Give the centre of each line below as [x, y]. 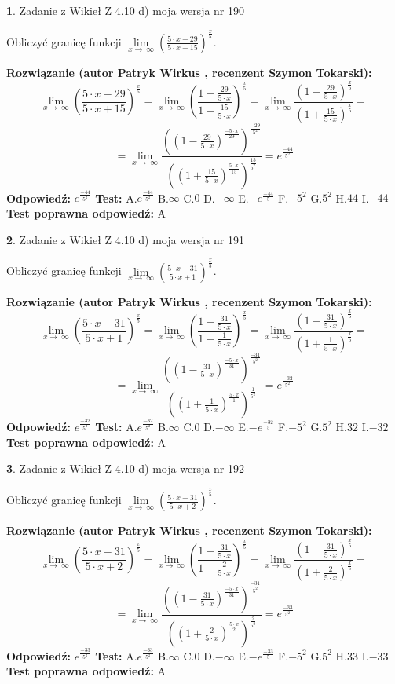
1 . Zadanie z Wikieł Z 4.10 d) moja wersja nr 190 [126, 10]
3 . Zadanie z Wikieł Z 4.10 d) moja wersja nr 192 [126, 468]
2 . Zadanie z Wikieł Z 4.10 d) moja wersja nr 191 [126, 239]
